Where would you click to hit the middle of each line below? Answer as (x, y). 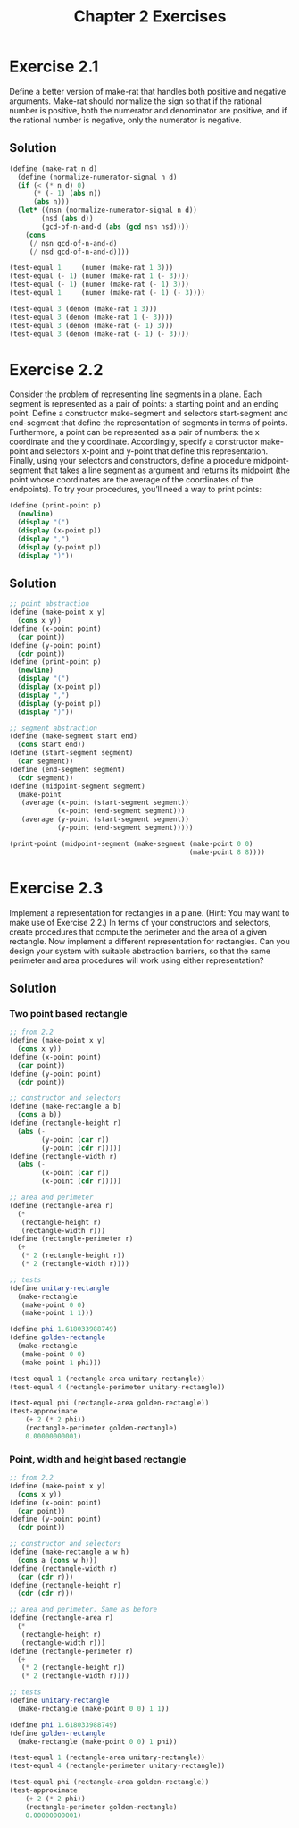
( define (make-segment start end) (74, 736)
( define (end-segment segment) (67, 769)
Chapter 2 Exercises (150, 17)
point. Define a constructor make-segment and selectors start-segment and (149, 414)
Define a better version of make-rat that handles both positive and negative (148, 91)
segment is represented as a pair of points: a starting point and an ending (144, 404)
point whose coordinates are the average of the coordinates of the (131, 480)
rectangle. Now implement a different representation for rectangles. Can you (149, 941)
